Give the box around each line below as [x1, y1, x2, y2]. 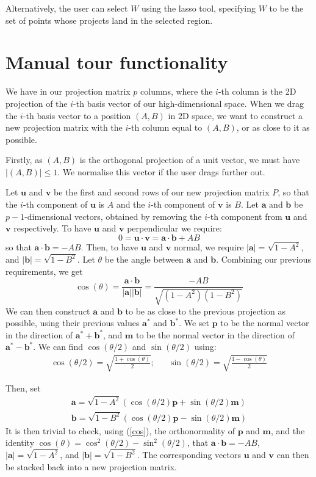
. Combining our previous [216, 253, 311, 265]
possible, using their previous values [5, 316, 140, 329]
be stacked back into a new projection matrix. [5, 460, 177, 473]
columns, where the [140, 85, 213, 98]
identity [5, 436, 35, 449]
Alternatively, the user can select [5, 2, 128, 14]
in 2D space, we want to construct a [168, 109, 303, 122]
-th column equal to [128, 121, 203, 134]
